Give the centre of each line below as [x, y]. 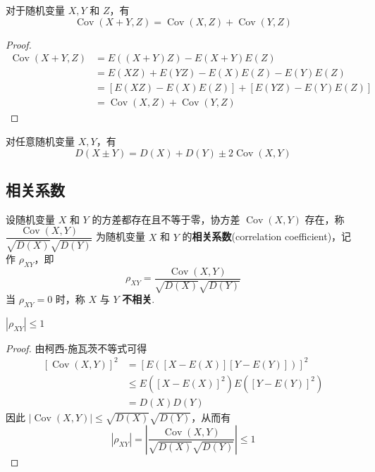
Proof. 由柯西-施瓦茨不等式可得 [76, 348]
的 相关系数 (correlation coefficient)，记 [267, 236]
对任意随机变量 [40, 141]
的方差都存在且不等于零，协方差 [166, 219]
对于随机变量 [35, 10]
